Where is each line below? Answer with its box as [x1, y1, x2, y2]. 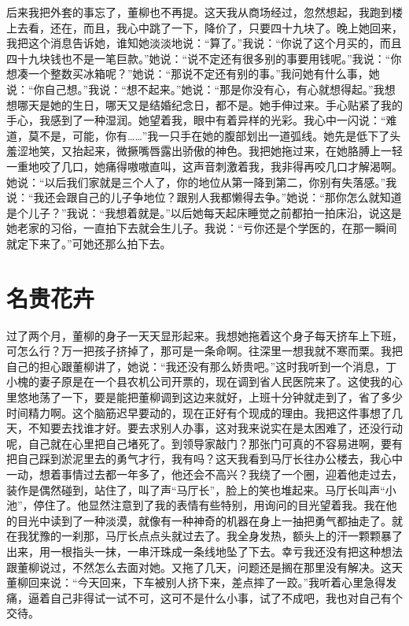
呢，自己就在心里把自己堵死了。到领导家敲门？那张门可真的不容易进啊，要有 [6, 435, 403, 451]
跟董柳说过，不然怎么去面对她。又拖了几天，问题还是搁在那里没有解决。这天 [6, 558, 403, 575]
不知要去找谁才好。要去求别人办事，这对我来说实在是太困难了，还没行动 [28, 420, 403, 436]
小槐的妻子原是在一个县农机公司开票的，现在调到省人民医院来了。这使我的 [6, 373, 392, 390]
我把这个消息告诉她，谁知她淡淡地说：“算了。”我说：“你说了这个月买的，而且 [6, 35, 402, 51]
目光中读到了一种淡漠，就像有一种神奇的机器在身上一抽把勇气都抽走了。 [17, 512, 392, 528]
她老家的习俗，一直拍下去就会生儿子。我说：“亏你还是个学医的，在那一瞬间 [6, 220, 397, 236]
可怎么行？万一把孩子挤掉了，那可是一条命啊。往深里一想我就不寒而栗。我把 [6, 343, 403, 359]
